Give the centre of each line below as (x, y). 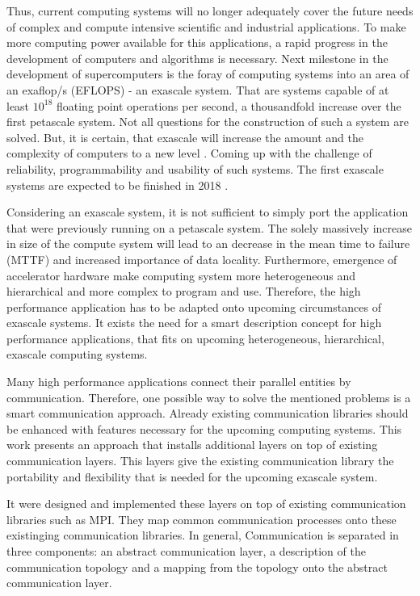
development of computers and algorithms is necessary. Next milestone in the (197, 58)
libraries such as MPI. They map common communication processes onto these (202, 519)
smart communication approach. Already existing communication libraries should (208, 413)
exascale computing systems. (77, 354)
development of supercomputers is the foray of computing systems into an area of (208, 74)
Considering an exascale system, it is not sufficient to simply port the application (208, 212)
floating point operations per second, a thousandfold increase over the (229, 105)
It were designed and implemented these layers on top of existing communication (206, 504)
